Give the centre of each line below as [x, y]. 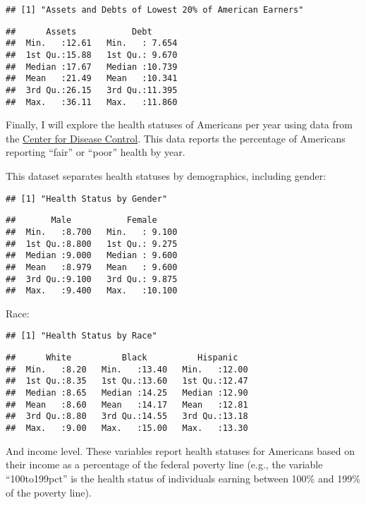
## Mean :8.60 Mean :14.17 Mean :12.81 [127, 404]
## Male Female [81, 220]
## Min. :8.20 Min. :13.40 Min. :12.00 [127, 369]
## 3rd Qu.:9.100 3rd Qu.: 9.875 [92, 279]
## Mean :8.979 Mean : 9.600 [92, 267]
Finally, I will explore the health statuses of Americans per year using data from [179, 124]
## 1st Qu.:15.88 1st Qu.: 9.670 [92, 55]
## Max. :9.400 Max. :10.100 [92, 291]
